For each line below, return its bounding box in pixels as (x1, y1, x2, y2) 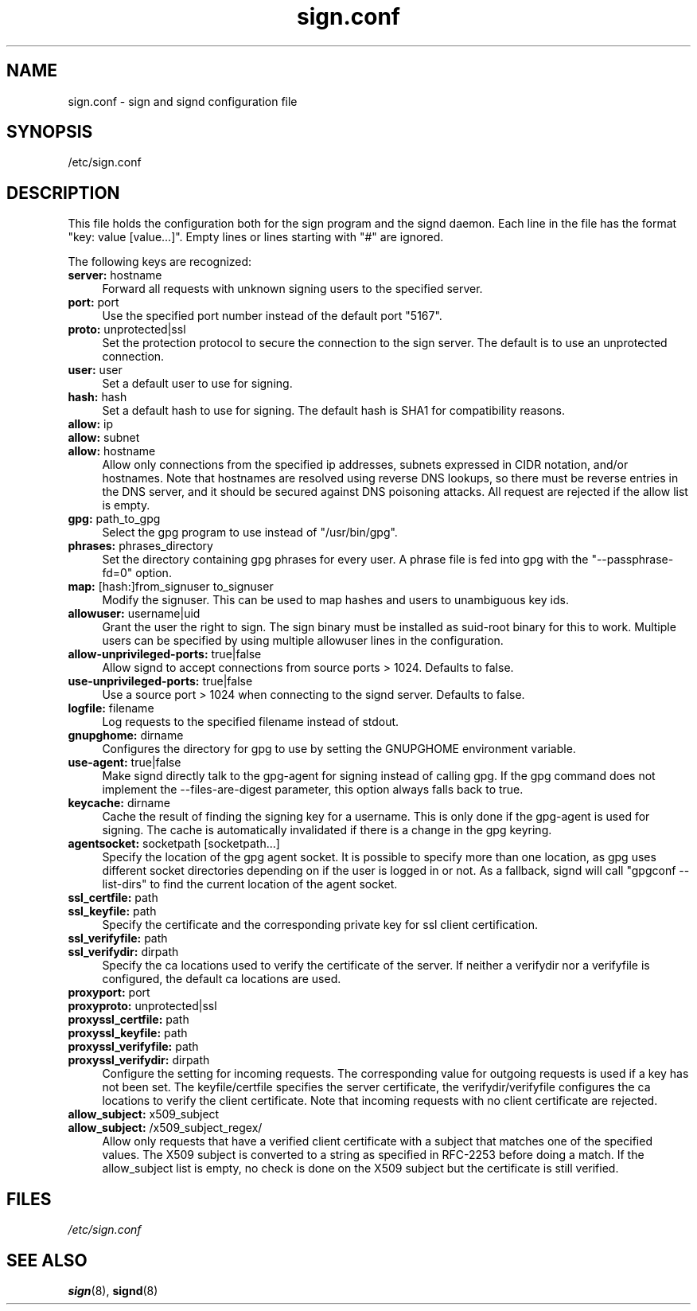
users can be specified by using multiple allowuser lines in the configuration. (102, 634, 504, 648)
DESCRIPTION (6, 182, 120, 203)
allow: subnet (68, 431, 140, 445)
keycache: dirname (68, 796, 170, 810)
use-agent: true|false (68, 755, 181, 770)
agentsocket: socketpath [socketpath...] (68, 837, 280, 851)
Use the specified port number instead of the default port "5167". (102, 309, 442, 323)
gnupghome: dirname (68, 728, 184, 743)
